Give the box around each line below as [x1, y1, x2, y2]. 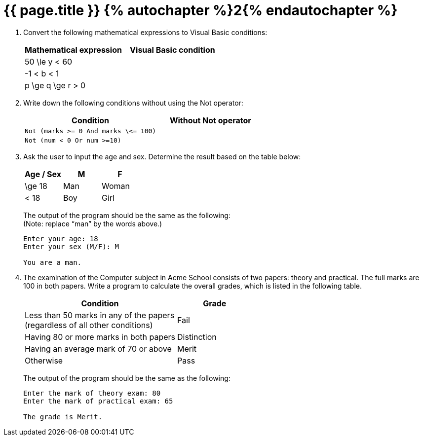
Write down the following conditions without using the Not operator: [23, 98, 243, 107]
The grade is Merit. [23, 412, 103, 421]
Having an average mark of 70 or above [25, 343, 172, 354]
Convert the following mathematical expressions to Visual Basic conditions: [23, 28, 268, 37]
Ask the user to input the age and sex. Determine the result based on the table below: [23, 152, 301, 161]
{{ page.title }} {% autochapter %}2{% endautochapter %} [3, 2, 398, 19]
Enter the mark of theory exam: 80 [23, 389, 161, 397]
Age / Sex [25, 169, 61, 179]
